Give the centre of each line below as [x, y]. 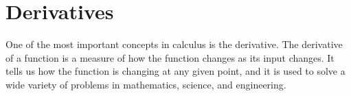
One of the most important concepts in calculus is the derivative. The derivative [174, 44]
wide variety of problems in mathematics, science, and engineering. [146, 84]
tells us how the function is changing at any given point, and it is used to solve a [175, 71]
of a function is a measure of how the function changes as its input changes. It [170, 57]
